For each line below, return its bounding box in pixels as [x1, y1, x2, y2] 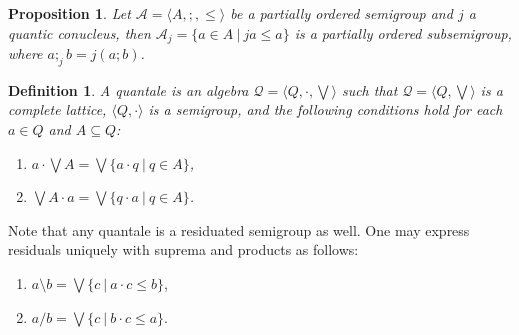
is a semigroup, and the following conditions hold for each [148, 99, 503, 120]
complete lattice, [8, 99, 107, 120]
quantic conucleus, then [8, 22, 151, 43]
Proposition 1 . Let [8, 3, 131, 23]
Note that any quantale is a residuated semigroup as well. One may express [8, 219, 470, 240]
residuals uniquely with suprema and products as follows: [8, 239, 359, 260]
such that [341, 79, 398, 100]
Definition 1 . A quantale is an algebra [8, 79, 249, 100]
